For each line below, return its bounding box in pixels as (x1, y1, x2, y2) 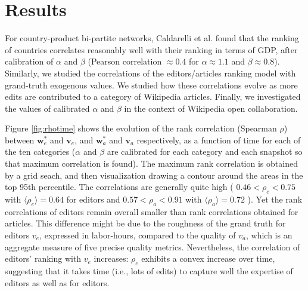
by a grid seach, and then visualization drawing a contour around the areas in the (5, 169, 303, 181)
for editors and (66, 193, 120, 206)
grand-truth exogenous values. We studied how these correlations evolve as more (5, 78, 298, 91)
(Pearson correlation (88, 55, 162, 68)
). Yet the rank (247, 193, 303, 206)
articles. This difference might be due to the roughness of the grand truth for (5, 217, 286, 229)
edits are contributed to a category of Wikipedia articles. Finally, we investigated (5, 90, 301, 103)
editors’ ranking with (5, 252, 82, 265)
